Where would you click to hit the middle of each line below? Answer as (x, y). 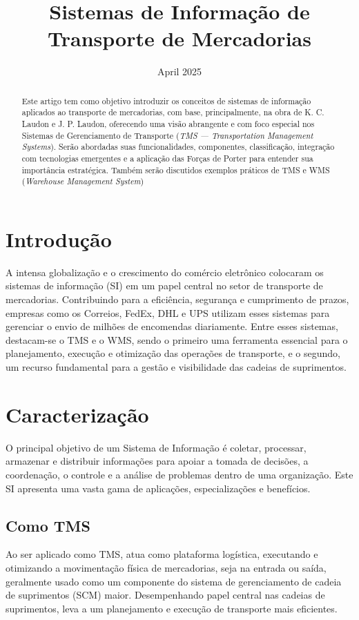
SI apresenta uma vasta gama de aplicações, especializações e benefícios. (158, 488)
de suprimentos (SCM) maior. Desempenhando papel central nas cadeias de (165, 595)
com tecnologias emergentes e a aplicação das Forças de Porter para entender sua (167, 158)
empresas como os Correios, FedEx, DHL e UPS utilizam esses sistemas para (168, 312)
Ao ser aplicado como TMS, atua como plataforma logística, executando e (162, 554)
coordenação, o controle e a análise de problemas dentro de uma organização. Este (179, 474)
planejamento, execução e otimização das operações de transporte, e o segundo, (173, 353)
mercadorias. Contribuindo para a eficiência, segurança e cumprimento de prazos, (177, 299)
